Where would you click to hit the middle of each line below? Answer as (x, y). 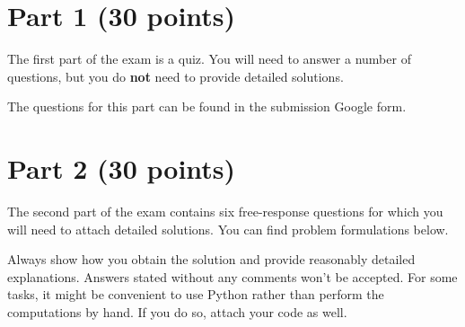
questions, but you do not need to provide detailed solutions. (175, 76)
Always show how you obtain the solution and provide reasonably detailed (211, 259)
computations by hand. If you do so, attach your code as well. (177, 312)
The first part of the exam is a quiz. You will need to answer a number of (209, 59)
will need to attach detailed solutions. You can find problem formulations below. (228, 229)
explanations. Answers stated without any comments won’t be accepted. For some (232, 276)
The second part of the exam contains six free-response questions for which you (225, 212)
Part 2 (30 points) (122, 168)
